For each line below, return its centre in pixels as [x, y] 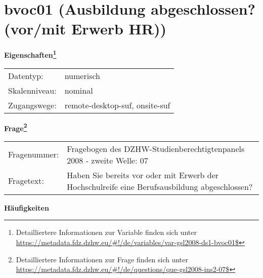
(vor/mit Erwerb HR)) [85, 29]
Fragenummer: [34, 154]
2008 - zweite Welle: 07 [107, 160]
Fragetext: [26, 181]
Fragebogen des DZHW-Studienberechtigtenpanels [156, 148]
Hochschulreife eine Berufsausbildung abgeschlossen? [160, 186]
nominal [79, 90]
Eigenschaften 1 [30, 54]
